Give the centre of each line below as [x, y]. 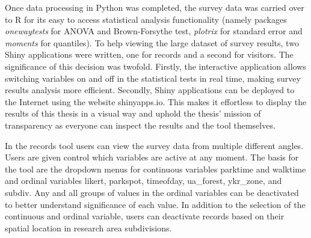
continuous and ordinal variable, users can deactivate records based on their [145, 216]
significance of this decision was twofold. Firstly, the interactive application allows [155, 66]
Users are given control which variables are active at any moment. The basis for [152, 157]
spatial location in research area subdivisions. [88, 227]
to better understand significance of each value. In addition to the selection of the [155, 204]
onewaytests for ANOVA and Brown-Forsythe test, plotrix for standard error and [154, 31]
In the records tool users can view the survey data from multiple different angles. [154, 145]
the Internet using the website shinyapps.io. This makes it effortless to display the [156, 101]
